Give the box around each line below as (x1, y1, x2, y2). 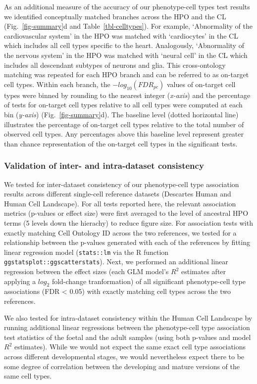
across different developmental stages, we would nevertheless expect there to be (4, 351, 245, 361)
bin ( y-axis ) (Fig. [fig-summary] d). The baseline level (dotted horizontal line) (4, 109, 239, 119)
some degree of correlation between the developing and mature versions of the (4, 361, 240, 371)
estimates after (181, 266, 226, 276)
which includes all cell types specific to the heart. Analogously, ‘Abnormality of (4, 40, 244, 50)
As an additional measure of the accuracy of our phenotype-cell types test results (4, 1, 250, 11)
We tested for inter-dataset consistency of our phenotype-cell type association (4, 179, 239, 189)
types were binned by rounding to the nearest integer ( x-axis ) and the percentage (4, 90, 251, 100)
